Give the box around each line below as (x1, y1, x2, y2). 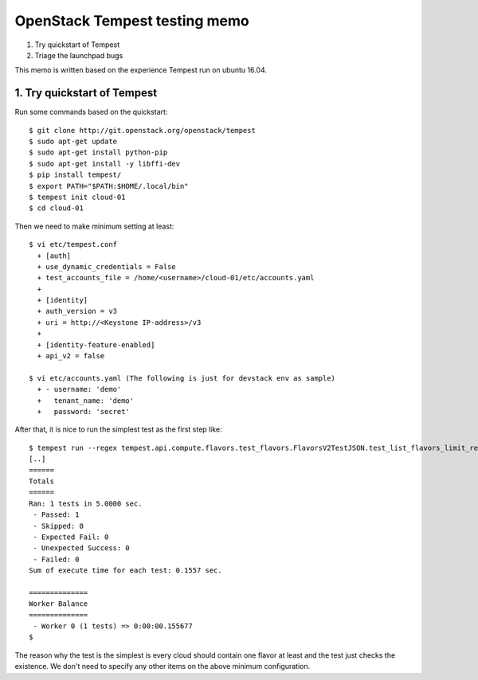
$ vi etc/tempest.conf (29, 240, 118, 249)
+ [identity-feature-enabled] (37, 340, 155, 350)
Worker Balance (29, 600, 88, 608)
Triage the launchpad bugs (34, 50, 123, 60)
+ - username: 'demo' (37, 385, 122, 394)
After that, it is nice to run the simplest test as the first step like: (14, 424, 222, 434)
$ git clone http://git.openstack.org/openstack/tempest (29, 126, 257, 135)
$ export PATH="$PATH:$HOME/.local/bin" (29, 182, 189, 190)
